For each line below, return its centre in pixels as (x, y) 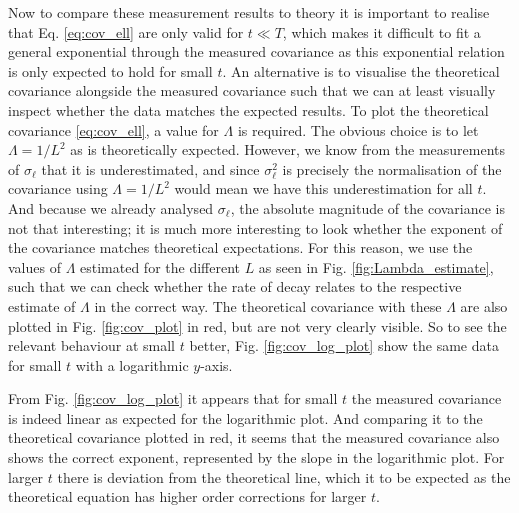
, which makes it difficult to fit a (381, 31)
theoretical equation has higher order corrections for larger (187, 496)
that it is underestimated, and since (150, 168)
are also (484, 305)
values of (34, 266)
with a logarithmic (132, 364)
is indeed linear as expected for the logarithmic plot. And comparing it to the (245, 417)
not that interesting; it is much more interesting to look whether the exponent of (255, 227)
